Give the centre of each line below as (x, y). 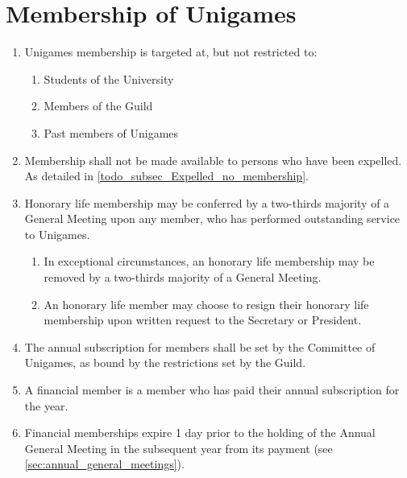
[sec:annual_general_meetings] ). (104, 464)
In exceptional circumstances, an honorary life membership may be (209, 261)
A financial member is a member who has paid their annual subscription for (212, 390)
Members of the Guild (98, 106)
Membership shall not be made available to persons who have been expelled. (213, 160)
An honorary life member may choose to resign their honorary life (206, 304)
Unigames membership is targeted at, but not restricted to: (171, 52)
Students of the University (109, 78)
